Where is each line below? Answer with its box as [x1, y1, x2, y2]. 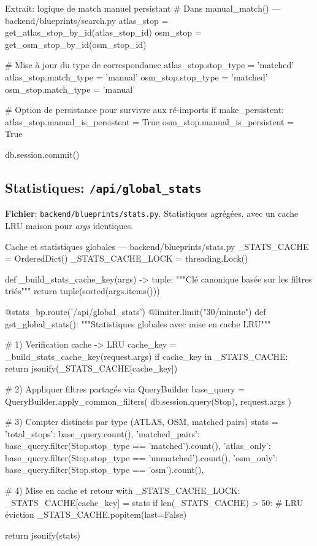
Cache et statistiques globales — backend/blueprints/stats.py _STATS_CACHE [5, 240, 309, 252]
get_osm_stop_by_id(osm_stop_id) [5, 37, 147, 50]
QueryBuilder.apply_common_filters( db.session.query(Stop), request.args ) [5, 394, 291, 407]
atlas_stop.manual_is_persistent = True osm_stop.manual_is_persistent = [5, 115, 294, 128]
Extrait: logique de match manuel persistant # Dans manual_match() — [5, 2, 281, 14]
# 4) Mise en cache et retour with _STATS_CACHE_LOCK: [5, 484, 240, 497]
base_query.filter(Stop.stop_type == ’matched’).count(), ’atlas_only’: [5, 439, 271, 452]
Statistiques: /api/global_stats [5, 177, 202, 197]
